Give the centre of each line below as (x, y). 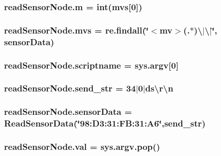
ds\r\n (159, 88)
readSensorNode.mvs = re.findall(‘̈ (76, 30)
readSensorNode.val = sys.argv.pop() (82, 147)
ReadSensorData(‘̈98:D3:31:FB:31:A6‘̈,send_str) (105, 123)
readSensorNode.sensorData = (68, 112)
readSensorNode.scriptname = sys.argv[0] (91, 65)
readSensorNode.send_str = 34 (70, 88)
